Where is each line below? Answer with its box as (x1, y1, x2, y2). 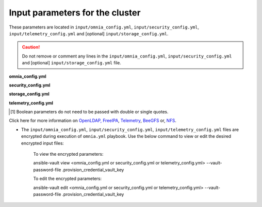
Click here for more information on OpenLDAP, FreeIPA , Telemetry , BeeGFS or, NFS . (9, 118, 177, 123)
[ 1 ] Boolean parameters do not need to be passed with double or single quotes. (10, 109, 169, 115)
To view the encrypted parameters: (33, 151, 104, 157)
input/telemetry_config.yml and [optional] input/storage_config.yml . (9, 30, 168, 36)
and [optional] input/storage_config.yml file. (22, 60, 121, 66)
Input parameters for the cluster (9, 7, 141, 18)
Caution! (22, 44, 40, 50)
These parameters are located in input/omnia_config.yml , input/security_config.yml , (9, 24, 199, 30)
